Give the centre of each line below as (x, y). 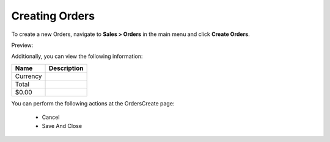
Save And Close (62, 126)
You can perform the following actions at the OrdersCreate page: (93, 103)
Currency (28, 76)
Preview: (22, 45)
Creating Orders (53, 16)
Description (66, 68)
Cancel (51, 117)
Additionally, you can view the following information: (77, 56)
